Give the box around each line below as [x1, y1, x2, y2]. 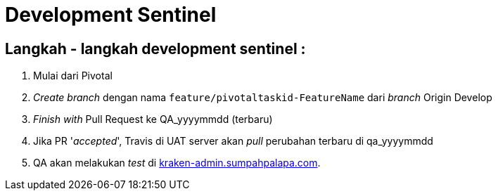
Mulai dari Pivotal [33, 70, 113, 82]
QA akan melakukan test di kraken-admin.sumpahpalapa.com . [33, 157, 321, 169]
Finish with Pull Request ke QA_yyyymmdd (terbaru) [33, 113, 273, 126]
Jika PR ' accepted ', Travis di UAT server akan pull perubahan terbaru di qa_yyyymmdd [33, 135, 433, 148]
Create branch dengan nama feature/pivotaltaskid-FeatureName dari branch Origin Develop [33, 91, 492, 104]
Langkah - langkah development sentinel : [5, 39, 306, 58]
